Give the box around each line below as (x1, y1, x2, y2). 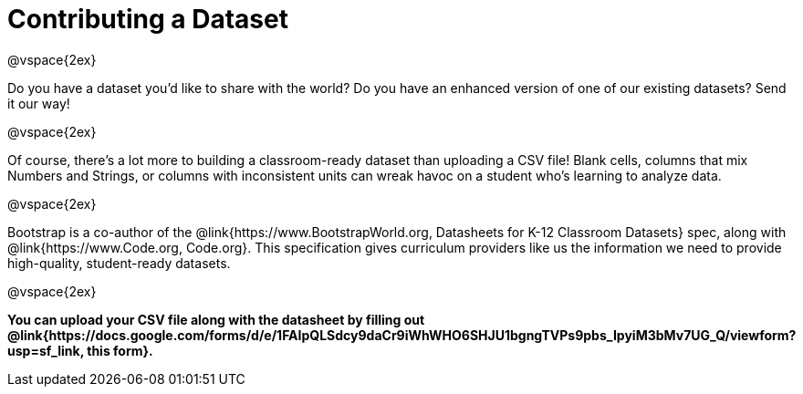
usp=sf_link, (7, 342, 84, 358)
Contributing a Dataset (7, 4, 288, 35)
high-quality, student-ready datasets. (7, 254, 231, 271)
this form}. (87, 342, 153, 358)
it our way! (7, 95, 70, 111)
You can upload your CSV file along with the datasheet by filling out (7, 311, 425, 327)
